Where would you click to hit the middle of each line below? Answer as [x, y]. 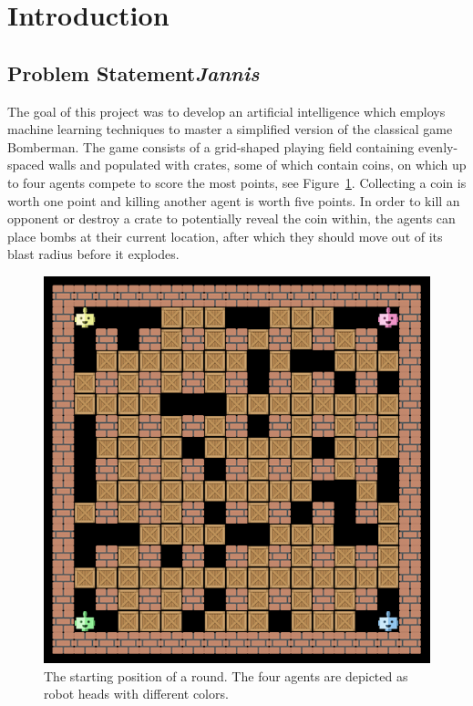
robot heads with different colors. [136, 694]
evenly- [438, 146]
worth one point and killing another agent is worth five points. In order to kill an [234, 200]
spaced [26, 165]
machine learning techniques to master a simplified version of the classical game [230, 129]
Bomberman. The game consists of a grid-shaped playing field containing [211, 146]
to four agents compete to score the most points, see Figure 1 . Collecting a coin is [237, 182]
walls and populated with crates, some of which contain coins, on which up [257, 165]
